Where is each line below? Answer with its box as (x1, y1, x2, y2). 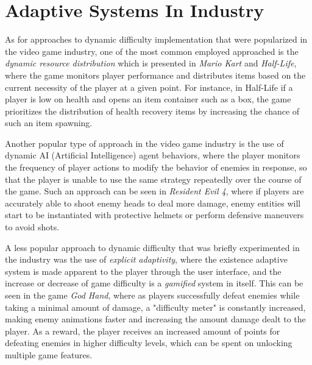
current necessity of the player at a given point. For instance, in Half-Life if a (5, 80, 293, 93)
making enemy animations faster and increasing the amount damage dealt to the (5, 313, 306, 325)
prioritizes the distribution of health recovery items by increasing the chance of (5, 104, 300, 117)
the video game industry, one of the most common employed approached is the (5, 44, 299, 57)
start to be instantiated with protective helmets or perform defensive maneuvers (5, 208, 304, 221)
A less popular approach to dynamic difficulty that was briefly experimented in (5, 241, 300, 253)
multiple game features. (5, 348, 93, 361)
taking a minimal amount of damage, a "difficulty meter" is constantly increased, (5, 300, 306, 313)
